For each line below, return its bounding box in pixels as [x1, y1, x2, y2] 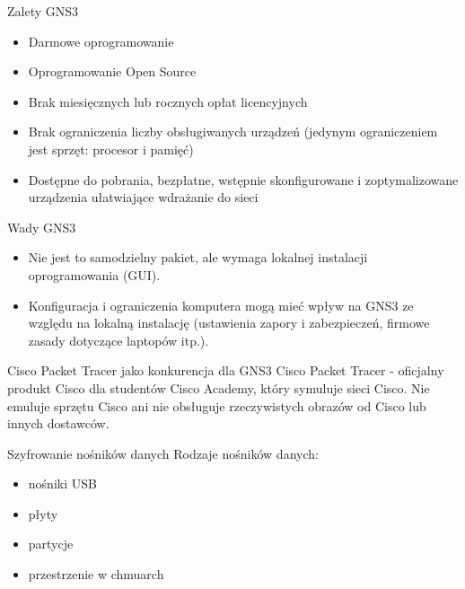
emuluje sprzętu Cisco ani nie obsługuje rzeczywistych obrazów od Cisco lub [7, 396, 426, 415]
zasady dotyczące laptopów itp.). [28, 330, 209, 349]
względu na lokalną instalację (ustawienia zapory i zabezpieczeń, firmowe [28, 313, 430, 332]
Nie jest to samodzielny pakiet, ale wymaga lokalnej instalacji [28, 248, 368, 267]
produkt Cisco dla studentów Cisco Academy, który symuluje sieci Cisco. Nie [7, 378, 430, 397]
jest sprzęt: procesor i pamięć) [28, 139, 194, 158]
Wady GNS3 [7, 217, 76, 236]
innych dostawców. [7, 414, 110, 433]
